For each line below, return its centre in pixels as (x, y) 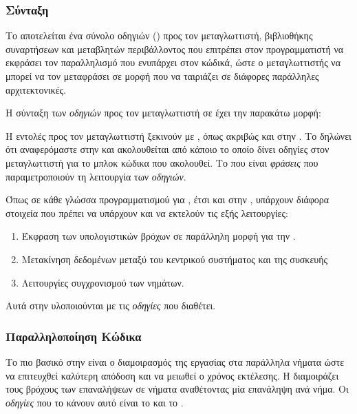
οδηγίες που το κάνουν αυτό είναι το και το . (95, 402)
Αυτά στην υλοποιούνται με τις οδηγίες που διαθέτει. (111, 306)
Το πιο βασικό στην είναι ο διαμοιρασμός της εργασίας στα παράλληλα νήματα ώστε (175, 361)
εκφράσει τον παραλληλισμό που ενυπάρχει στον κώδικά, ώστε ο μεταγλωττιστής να (173, 62)
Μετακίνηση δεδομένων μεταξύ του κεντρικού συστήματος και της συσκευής (175, 259)
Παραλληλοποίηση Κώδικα (74, 336)
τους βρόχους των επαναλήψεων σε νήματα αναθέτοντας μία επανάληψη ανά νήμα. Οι (177, 389)
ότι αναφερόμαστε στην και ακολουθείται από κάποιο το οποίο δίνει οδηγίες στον (167, 149)
